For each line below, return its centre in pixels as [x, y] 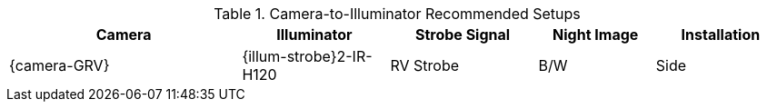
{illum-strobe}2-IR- [307, 56]
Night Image [596, 35]
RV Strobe [425, 65]
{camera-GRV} [60, 65]
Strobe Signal [463, 35]
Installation [721, 35]
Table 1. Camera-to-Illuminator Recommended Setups [397, 14]
